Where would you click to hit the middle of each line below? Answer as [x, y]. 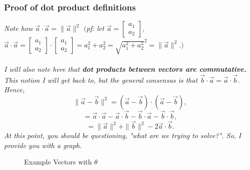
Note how [19, 28]
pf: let [95, 28]
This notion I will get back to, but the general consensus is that [101, 80]
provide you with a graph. [43, 145]
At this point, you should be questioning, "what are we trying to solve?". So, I [123, 135]
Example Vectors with [58, 162]
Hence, [15, 89]
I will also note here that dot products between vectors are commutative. [125, 69]
